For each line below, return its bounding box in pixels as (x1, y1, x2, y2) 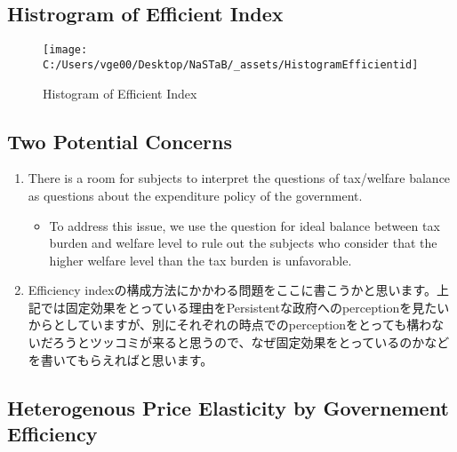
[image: (43, 44, 88, 57)
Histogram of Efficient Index (43, 83, 197, 102)
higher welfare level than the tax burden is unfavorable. (49, 250, 352, 269)
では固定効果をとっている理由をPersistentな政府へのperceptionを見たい (40, 297, 450, 316)
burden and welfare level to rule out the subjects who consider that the (49, 234, 437, 252)
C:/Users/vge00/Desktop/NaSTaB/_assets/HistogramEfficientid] (43, 58, 419, 71)
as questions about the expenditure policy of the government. (28, 186, 363, 204)
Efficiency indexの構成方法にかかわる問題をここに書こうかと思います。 (28, 281, 437, 299)
